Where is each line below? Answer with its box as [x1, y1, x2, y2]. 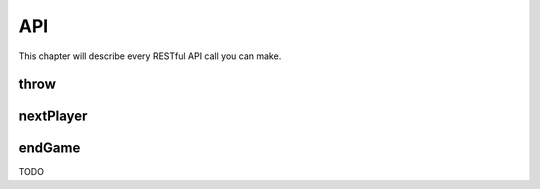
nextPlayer [18, 108, 88, 125]
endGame [18, 140, 81, 157]
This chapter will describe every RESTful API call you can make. [18, 50, 282, 62]
